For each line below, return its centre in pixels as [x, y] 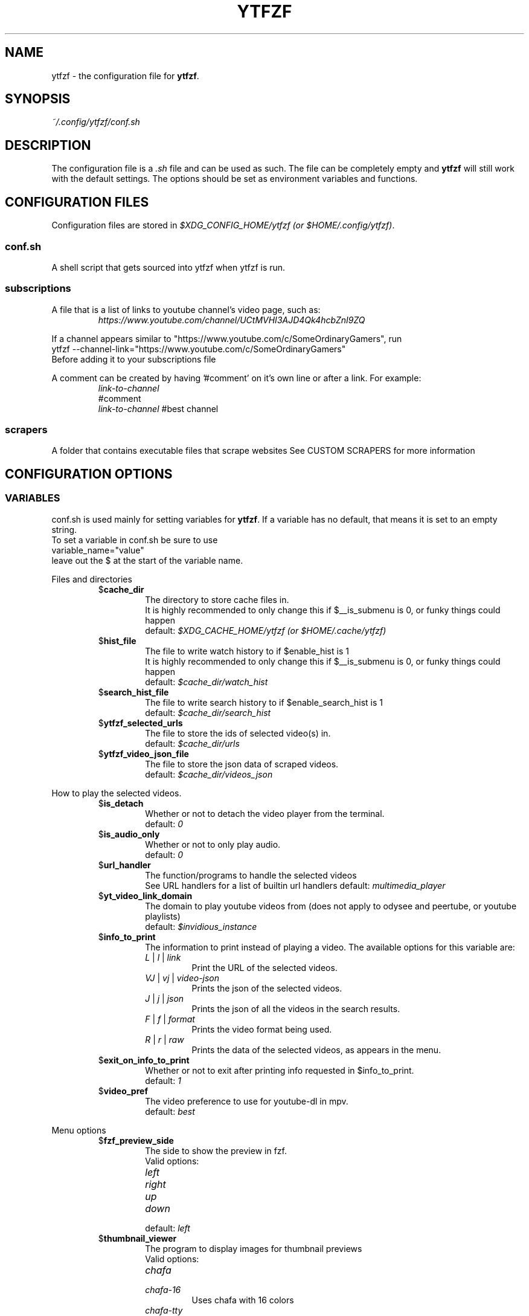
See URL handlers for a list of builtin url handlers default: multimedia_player [295, 885]
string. [64, 529]
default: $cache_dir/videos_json [209, 774]
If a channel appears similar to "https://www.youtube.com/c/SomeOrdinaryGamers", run [227, 338]
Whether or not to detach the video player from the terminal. [265, 813]
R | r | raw [165, 1039]
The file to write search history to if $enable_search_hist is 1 [264, 702]
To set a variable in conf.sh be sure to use [135, 540]
